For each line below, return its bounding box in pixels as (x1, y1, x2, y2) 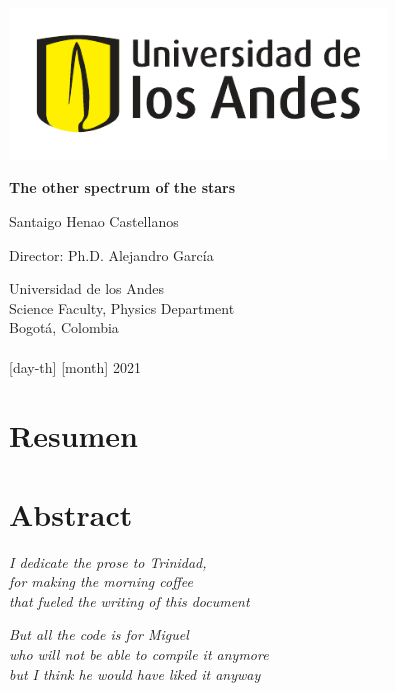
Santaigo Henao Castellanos (9, 211, 179, 232)
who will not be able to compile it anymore (9, 644, 269, 665)
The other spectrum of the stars (9, 177, 236, 198)
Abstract (9, 493, 133, 534)
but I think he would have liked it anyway (9, 663, 261, 684)
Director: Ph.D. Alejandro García (9, 244, 214, 265)
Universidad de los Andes (9, 278, 165, 299)
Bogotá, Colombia (9, 317, 119, 338)
